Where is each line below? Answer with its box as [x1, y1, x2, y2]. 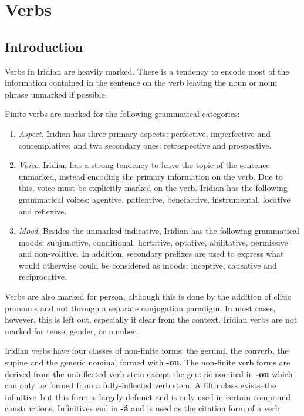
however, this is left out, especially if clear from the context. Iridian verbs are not [5, 313, 298, 326]
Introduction [5, 37, 83, 55]
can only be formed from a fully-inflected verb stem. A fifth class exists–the [5, 379, 276, 391]
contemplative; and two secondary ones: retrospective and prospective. [18, 139, 272, 151]
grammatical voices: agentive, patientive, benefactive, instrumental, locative [18, 193, 291, 205]
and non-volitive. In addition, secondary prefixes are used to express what [18, 247, 284, 260]
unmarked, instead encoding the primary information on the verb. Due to [18, 170, 283, 182]
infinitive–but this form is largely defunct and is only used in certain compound [5, 390, 291, 402]
